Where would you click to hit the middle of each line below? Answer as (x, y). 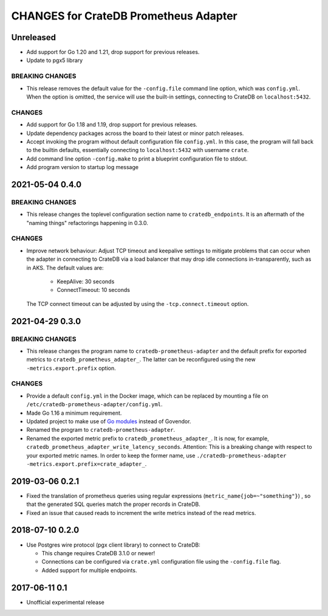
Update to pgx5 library (55, 60)
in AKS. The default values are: (65, 268)
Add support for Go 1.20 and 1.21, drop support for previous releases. (113, 52)
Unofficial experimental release (65, 602)
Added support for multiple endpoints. (89, 570)
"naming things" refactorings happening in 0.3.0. (87, 223)
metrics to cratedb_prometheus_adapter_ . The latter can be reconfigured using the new (141, 359)
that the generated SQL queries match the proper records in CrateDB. (113, 504)
